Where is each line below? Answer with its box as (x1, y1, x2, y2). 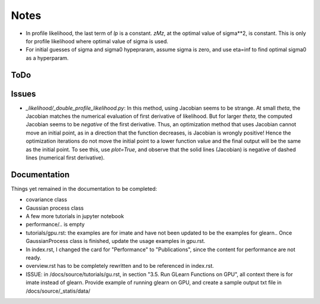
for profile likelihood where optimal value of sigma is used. (25, 37, 169, 44)
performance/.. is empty (25, 221, 85, 228)
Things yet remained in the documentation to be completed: (11, 185, 157, 192)
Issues (11, 89, 36, 99)
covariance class (25, 196, 68, 203)
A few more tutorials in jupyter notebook (25, 213, 124, 220)
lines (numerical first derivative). (25, 154, 105, 161)
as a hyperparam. (25, 54, 69, 62)
